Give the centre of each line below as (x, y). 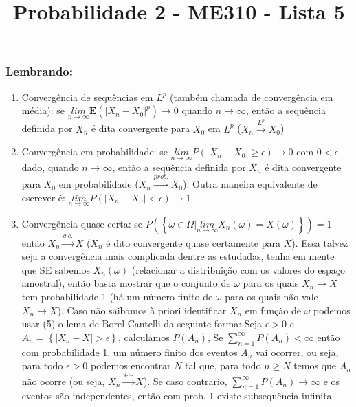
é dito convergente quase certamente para (193, 242)
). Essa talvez (320, 242)
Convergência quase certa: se (82, 223)
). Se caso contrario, (185, 381)
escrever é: (43, 197)
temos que (315, 365)
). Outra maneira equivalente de (250, 184)
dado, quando (50, 167)
